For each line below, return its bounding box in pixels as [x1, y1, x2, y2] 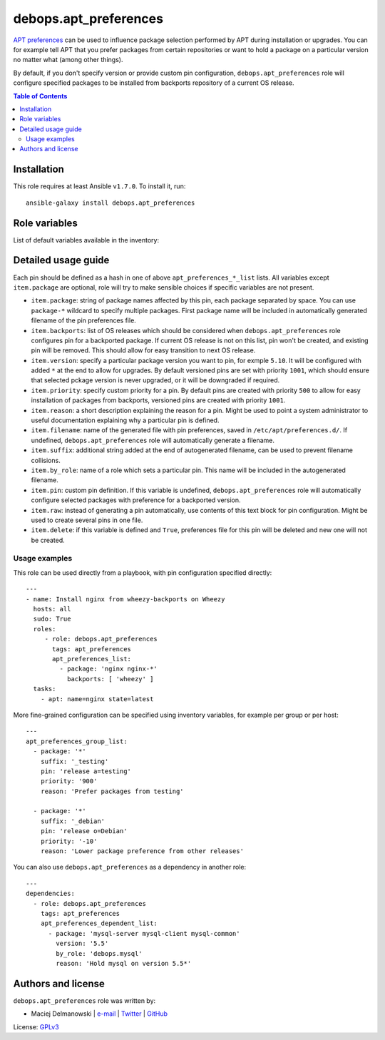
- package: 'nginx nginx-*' [59, 665, 158, 673]
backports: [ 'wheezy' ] [66, 675, 154, 683]
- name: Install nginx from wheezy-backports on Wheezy [26, 595, 225, 603]
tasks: [33, 685, 56, 693]
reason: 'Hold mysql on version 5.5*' [56, 959, 192, 967]
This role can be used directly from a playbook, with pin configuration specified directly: [13, 568, 272, 577]
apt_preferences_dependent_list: [40, 919, 158, 927]
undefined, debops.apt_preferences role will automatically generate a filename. [31, 436, 274, 444]
